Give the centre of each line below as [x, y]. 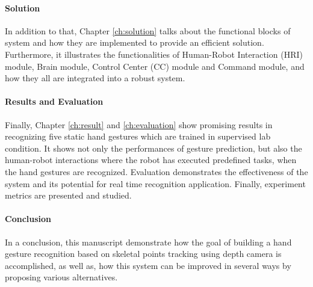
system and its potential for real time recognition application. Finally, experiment [155, 183]
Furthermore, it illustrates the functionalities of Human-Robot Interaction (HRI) [154, 54]
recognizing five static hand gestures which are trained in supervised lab [138, 136]
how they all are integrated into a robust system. [95, 78]
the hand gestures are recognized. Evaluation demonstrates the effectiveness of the [156, 171]
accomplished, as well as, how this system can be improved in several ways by [148, 265]
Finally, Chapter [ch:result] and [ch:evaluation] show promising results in [139, 124]
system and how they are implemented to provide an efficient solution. [135, 42]
